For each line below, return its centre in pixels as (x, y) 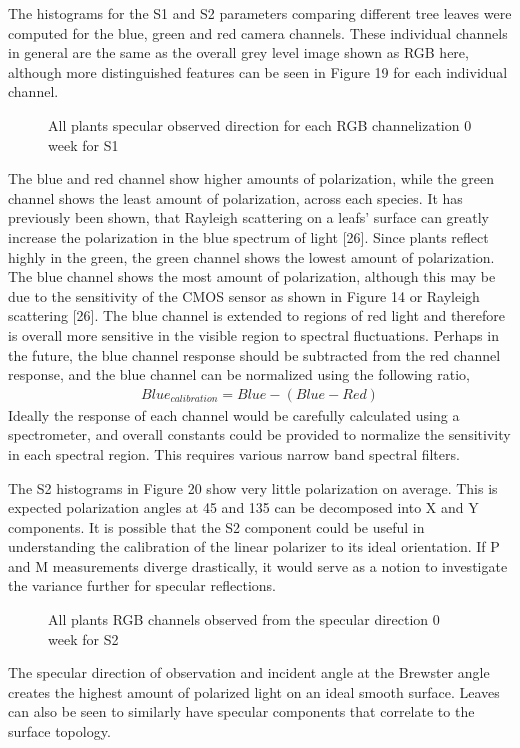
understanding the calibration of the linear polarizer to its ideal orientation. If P (254, 546)
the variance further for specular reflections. (142, 585)
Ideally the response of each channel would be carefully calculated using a (234, 414)
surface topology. (59, 731)
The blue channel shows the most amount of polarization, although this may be (252, 276)
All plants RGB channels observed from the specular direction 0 (244, 619)
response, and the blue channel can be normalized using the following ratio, (239, 374)
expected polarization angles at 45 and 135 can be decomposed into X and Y (243, 507)
